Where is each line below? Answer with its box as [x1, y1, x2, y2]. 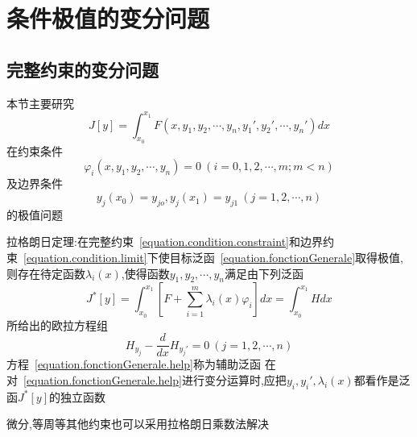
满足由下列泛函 [224, 264, 303, 281]
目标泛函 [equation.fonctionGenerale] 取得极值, [169, 249, 403, 266]
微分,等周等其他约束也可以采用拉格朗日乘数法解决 [6, 415, 269, 432]
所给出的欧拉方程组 [6, 316, 108, 333]
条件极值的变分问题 [6, 2, 210, 35]
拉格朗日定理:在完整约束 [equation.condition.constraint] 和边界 [6, 233, 323, 250]
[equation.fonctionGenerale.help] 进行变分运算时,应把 [23, 371, 287, 388]
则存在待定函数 [6, 264, 85, 281]
